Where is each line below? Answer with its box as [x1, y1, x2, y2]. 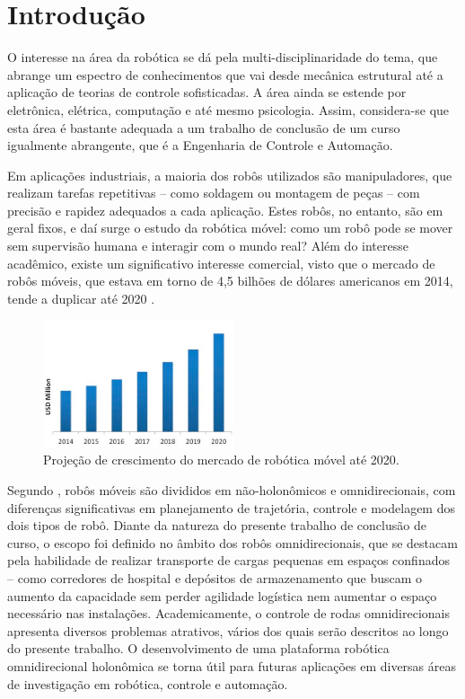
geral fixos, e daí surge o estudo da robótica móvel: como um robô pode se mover [7, 218, 453, 237]
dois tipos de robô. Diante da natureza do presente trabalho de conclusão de [7, 516, 426, 535]
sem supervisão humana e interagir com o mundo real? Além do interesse [7, 236, 408, 255]
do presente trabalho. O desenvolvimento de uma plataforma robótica [7, 639, 390, 658]
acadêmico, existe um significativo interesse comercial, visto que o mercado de [7, 253, 435, 272]
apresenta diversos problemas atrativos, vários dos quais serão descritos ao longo [7, 621, 449, 640]
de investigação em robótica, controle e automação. [7, 674, 288, 693]
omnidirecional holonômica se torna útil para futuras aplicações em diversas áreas [7, 657, 457, 676]
